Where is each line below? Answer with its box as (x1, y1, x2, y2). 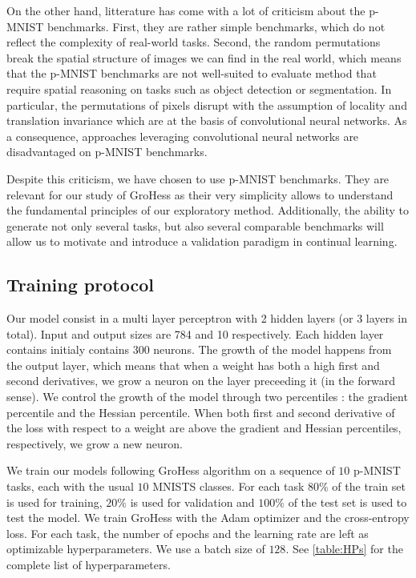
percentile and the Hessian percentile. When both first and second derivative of (6, 403, 395, 420)
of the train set (332, 478, 406, 495)
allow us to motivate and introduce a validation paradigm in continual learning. (6, 233, 398, 250)
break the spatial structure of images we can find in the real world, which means (6, 49, 402, 66)
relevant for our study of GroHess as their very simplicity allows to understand (6, 186, 394, 203)
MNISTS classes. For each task (152, 478, 305, 495)
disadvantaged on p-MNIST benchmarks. (6, 143, 208, 160)
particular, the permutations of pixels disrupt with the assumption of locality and (6, 96, 407, 113)
